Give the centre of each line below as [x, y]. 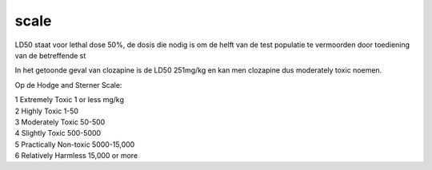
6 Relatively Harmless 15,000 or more [76, 156]
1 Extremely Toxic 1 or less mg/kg [69, 100]
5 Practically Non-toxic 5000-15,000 [75, 144]
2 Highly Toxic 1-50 [47, 111]
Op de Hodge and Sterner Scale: [68, 85]
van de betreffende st [50, 55]
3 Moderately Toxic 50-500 [60, 122]
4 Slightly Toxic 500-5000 [58, 133]
